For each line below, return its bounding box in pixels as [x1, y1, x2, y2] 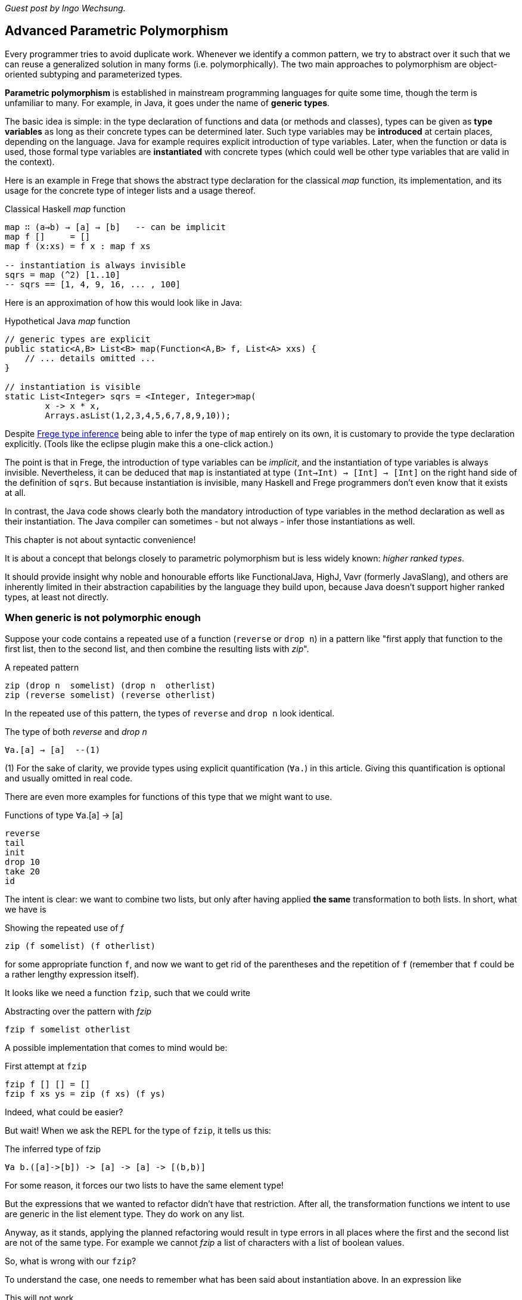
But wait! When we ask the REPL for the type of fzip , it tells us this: [5, 1125, 271, 1135]
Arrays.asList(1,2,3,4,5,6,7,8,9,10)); [45, 410, 231, 420]
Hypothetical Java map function [5, 315, 130, 326]
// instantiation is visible [5, 381, 141, 392]
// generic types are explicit [5, 334, 151, 344]
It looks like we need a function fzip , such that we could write [5, 987, 250, 998]
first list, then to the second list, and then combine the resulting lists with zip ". [5, 643, 309, 654]
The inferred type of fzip [5, 1143, 101, 1154]
